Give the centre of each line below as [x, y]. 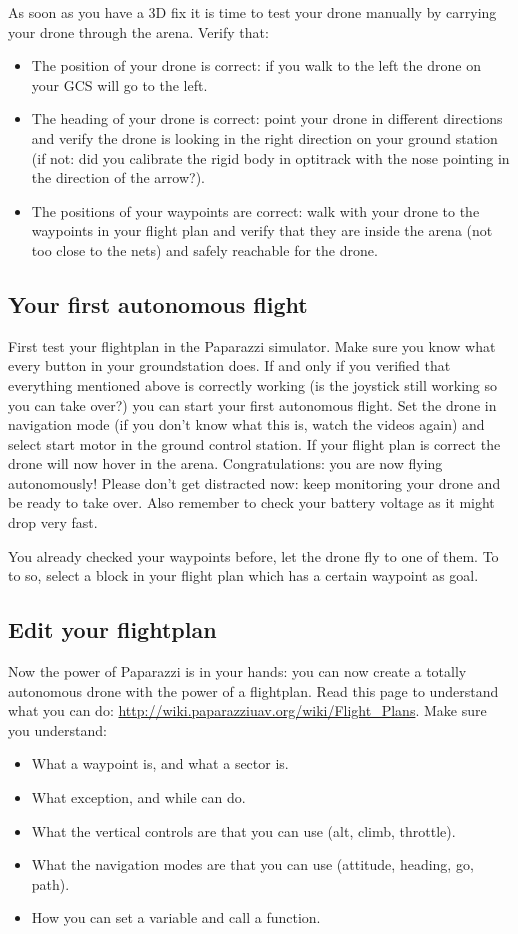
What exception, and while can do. [138, 797]
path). [50, 883]
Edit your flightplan [112, 629]
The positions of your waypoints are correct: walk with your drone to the [255, 210]
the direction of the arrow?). [118, 177]
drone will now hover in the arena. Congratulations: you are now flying [225, 463]
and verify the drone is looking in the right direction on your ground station [264, 137]
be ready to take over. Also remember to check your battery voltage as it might [251, 502]
